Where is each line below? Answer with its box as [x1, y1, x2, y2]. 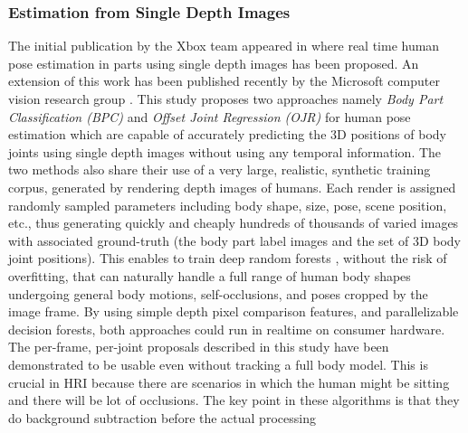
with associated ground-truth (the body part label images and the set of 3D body [8, 231, 461, 249]
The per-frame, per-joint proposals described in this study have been [8, 337, 389, 356]
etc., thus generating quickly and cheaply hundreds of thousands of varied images [8, 213, 459, 232]
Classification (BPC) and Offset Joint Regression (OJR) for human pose [8, 107, 411, 126]
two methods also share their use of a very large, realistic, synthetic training [8, 160, 431, 179]
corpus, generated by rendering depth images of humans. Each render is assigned [8, 177, 456, 196]
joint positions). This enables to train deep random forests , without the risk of [8, 249, 447, 268]
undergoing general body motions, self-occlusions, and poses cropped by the [8, 284, 428, 303]
